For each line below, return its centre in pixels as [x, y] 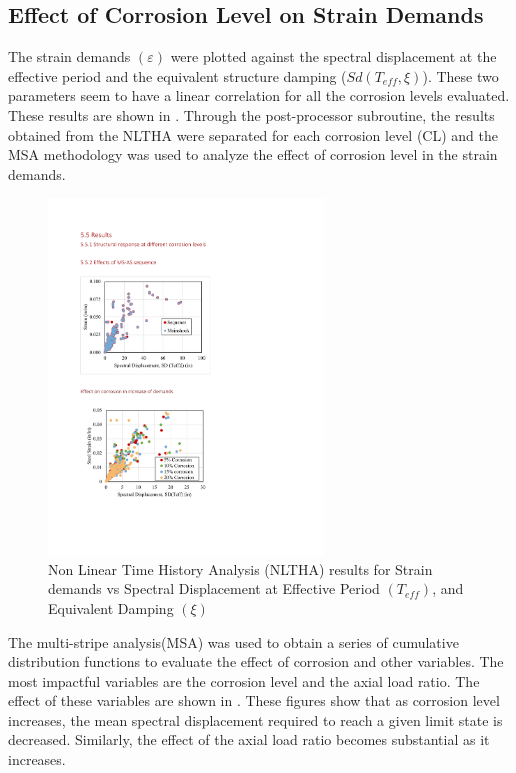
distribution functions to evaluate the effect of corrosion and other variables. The [256, 661]
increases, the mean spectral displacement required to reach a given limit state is [255, 719]
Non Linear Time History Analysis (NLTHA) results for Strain [240, 568]
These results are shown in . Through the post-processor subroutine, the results [251, 114]
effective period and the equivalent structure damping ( [177, 75]
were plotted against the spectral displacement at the [333, 56]
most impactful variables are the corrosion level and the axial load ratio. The [244, 680]
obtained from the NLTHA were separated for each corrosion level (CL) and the [253, 134]
